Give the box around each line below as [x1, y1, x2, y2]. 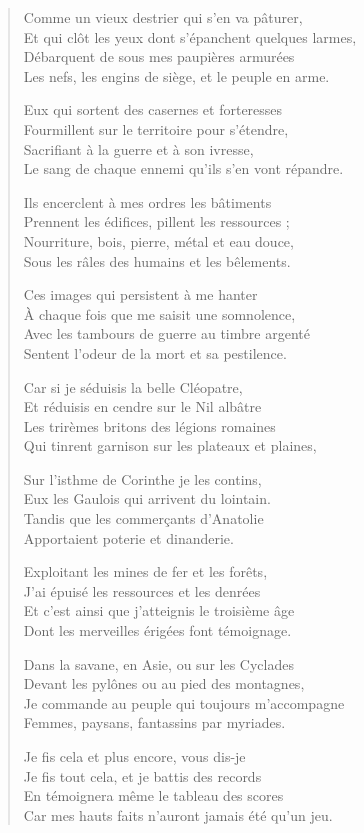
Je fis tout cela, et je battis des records [23, 765, 262, 786]
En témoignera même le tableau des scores [23, 785, 284, 806]
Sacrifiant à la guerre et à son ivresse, [23, 138, 254, 159]
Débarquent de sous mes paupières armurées [23, 46, 295, 67]
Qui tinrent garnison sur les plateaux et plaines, [23, 435, 317, 456]
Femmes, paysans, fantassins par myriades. [23, 712, 286, 733]
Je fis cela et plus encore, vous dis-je [23, 746, 246, 766]
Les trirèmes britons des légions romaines [23, 415, 276, 436]
